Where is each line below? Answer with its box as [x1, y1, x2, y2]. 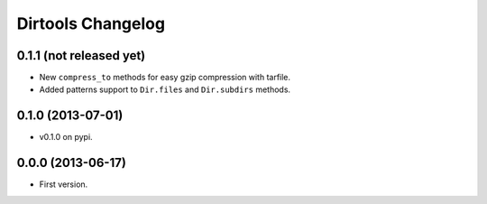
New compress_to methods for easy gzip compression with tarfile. [39, 72, 291, 83]
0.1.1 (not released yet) [16, 48, 146, 63]
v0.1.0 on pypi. [39, 132, 94, 143]
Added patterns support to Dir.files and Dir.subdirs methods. [39, 84, 291, 95]
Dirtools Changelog [16, 14, 166, 33]
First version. [39, 179, 88, 190]
